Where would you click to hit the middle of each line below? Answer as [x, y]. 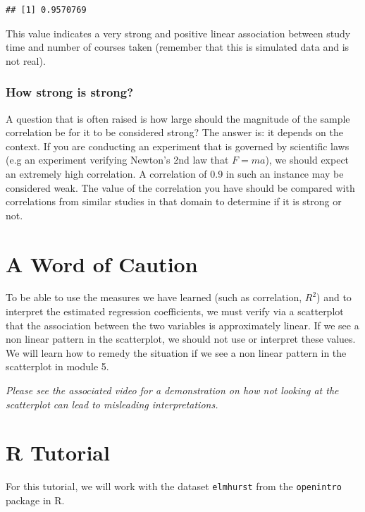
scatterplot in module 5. [57, 366]
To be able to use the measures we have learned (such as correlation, [154, 297]
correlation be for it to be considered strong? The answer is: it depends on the [174, 132]
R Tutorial [58, 452]
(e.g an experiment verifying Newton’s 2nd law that [117, 160]
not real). [26, 60]
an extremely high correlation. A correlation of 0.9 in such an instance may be [175, 173]
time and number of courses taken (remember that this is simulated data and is [178, 47]
